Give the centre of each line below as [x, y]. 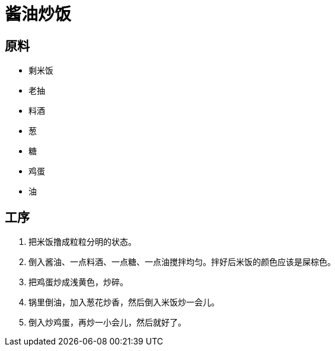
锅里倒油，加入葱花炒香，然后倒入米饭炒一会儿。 [124, 302]
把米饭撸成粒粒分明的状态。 [82, 242]
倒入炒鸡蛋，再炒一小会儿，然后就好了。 [107, 323]
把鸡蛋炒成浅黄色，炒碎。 [78, 282]
